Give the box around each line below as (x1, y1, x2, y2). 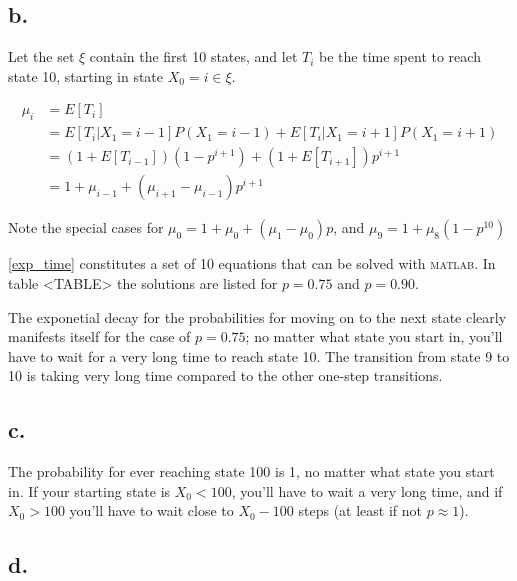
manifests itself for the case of (8, 326, 191, 347)
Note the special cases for (8, 217, 164, 238)
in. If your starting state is (8, 480, 171, 501)
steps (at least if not (298, 500, 422, 521)
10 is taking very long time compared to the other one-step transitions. (8, 365, 443, 386)
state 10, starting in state (8, 65, 164, 86)
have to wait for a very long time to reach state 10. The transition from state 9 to (8, 345, 510, 366)
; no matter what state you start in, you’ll (245, 326, 503, 347)
